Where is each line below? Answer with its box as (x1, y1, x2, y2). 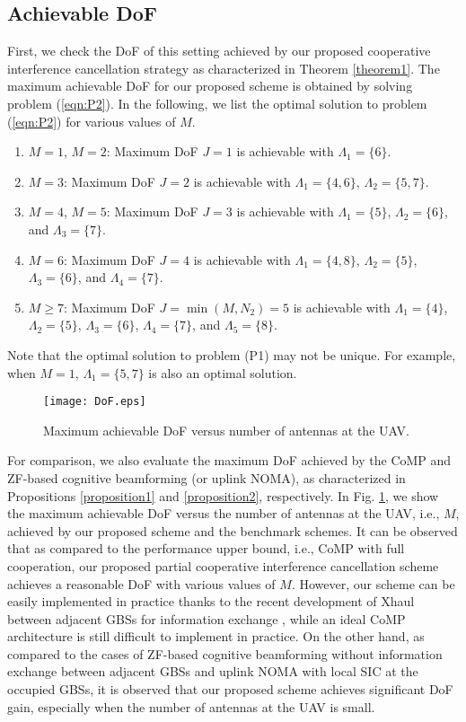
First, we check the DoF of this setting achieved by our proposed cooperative (7, 41, 431, 60)
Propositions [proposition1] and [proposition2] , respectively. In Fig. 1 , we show (7, 486, 439, 505)
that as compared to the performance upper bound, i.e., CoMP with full (7, 539, 405, 558)
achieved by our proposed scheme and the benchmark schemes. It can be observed (7, 521, 458, 540)
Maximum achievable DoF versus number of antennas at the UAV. (43, 420, 409, 439)
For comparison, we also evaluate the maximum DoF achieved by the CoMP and (7, 451, 452, 470)
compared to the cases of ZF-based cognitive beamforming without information (7, 644, 443, 663)
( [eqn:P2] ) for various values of (7, 111, 176, 130)
